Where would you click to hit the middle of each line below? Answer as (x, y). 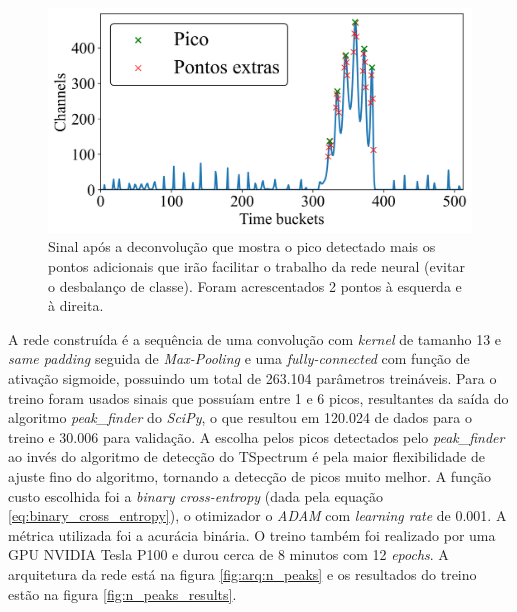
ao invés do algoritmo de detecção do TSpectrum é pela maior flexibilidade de (246, 456)
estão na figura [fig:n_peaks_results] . (122, 593)
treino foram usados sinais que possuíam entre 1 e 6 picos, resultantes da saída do (258, 397)
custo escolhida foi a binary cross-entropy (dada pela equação (195, 495)
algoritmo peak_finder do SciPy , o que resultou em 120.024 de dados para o (240, 417)
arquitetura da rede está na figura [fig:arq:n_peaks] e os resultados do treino (242, 573)
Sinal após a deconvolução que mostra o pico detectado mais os (242, 246)
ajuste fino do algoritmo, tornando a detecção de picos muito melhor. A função (249, 475)
